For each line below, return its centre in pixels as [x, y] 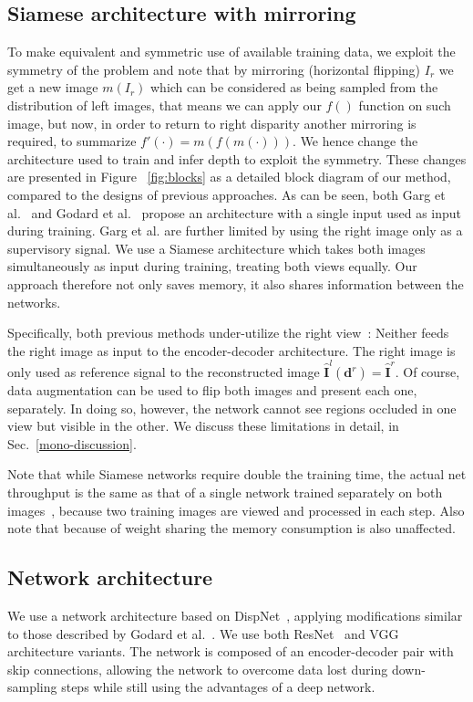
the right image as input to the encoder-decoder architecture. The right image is [231, 350]
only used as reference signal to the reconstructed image [164, 372]
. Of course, [427, 372]
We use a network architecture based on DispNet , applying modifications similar [235, 615]
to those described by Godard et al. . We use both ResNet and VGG [203, 633]
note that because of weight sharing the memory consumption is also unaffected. [231, 528]
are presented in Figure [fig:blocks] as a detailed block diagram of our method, [229, 177]
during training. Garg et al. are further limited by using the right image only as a [235, 231]
